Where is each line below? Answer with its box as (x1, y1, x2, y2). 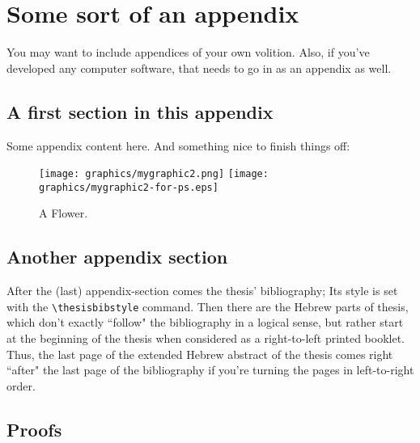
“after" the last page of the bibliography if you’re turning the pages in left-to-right (6, 361, 414, 378)
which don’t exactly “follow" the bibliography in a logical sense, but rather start (6, 314, 404, 331)
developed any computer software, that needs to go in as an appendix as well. (6, 59, 392, 76)
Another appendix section (6, 244, 228, 269)
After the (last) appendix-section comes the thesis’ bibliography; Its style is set (6, 282, 398, 299)
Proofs (6, 416, 62, 441)
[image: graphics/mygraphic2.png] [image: (39, 168, 269, 180)
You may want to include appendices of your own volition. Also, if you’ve (6, 44, 370, 61)
